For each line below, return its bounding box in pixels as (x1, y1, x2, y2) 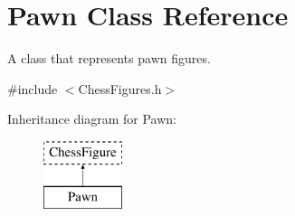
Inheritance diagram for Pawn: (7, 109, 176, 128)
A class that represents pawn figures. (7, 49, 211, 68)
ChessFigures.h (78, 79, 162, 98)
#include (7, 79, 58, 98)
